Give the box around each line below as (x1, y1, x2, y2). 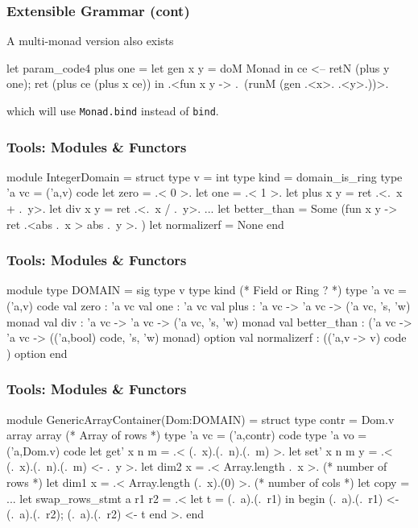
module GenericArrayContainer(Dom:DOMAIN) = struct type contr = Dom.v (6, 410, 395, 427)
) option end (6, 344, 68, 361)
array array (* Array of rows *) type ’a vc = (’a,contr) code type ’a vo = (6, 426, 367, 443)
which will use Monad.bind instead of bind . (6, 102, 219, 118)
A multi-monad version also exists (6, 32, 174, 49)
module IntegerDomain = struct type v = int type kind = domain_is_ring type (6, 168, 403, 185)
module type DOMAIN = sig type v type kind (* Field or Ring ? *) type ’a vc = (6, 281, 407, 298)
